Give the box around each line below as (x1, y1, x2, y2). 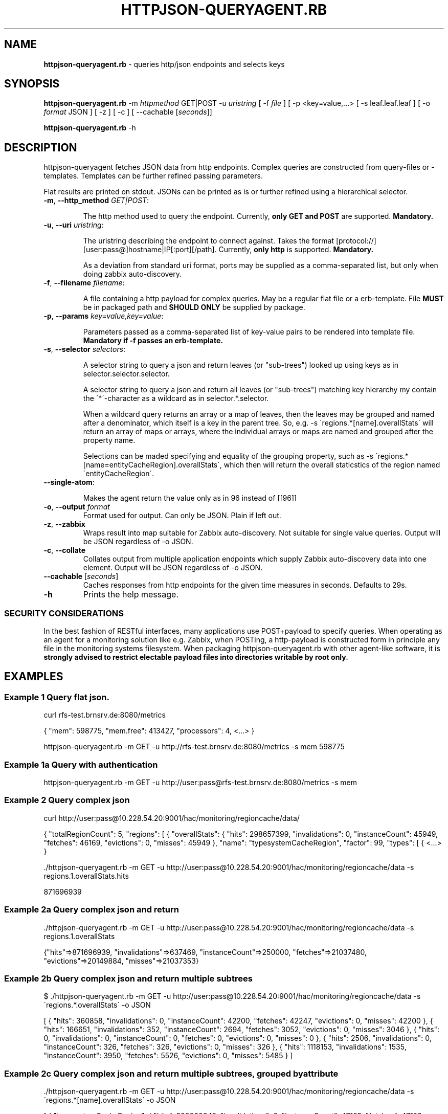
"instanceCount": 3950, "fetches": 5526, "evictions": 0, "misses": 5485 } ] (43, 1051, 293, 1060)
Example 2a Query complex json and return (4, 904, 179, 915)
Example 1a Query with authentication (4, 759, 158, 770)
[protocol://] (335, 236, 376, 246)
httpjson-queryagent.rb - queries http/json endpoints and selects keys (43, 59, 285, 69)
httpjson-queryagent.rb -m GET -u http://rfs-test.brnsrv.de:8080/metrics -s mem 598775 (43, 742, 345, 751)
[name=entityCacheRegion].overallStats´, (83, 460, 222, 470)
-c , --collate (43, 546, 86, 555)
